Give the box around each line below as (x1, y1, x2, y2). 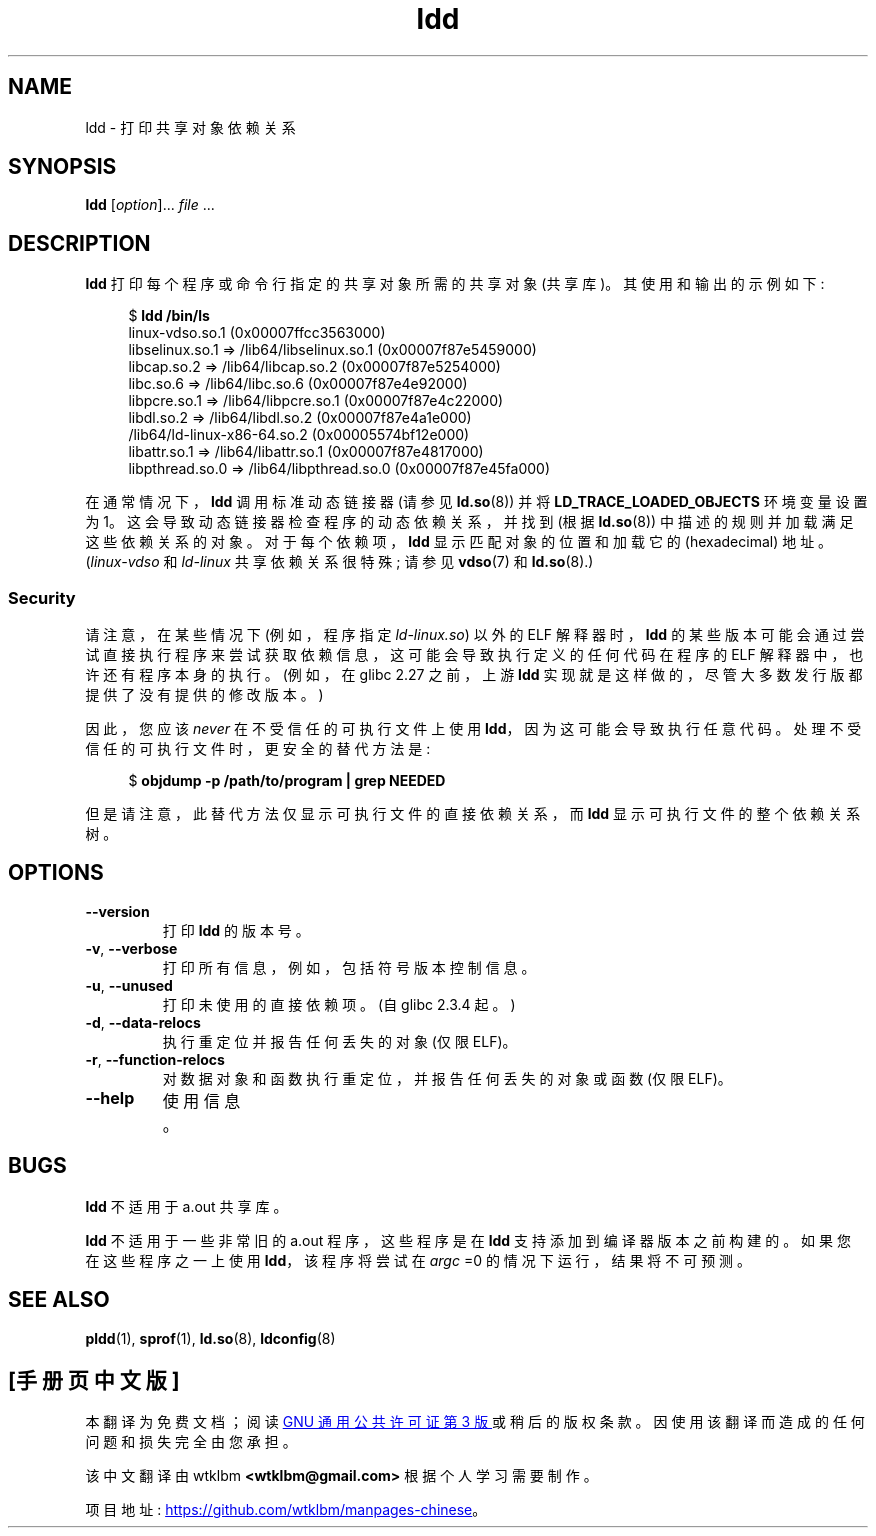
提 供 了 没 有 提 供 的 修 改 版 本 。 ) (85, 686, 324, 704)
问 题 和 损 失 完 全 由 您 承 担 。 (85, 1433, 297, 1451)
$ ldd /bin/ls (128, 307, 210, 325)
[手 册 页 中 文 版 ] (8, 1367, 180, 1393)
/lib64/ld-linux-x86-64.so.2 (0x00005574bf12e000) (128, 426, 470, 444)
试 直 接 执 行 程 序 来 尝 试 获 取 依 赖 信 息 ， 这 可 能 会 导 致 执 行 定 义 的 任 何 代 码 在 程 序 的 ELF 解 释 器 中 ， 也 (85, 646, 864, 664)
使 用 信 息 (162, 1090, 241, 1111)
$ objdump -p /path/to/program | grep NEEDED (128, 772, 446, 790)
